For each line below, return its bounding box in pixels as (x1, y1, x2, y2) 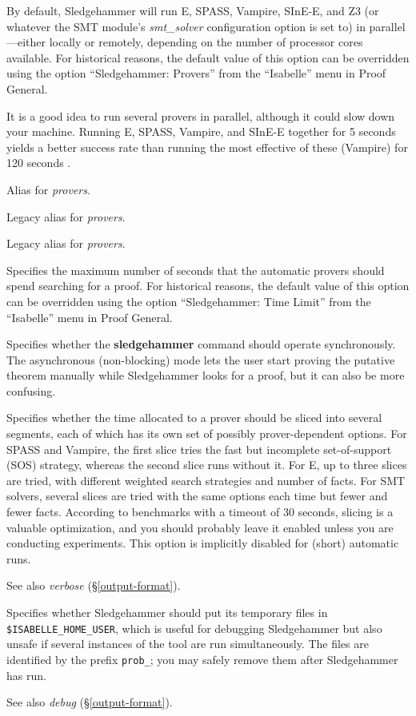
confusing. (6, 382, 56, 399)
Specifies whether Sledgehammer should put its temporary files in (6, 604, 328, 620)
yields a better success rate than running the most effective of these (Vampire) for (6, 138, 408, 155)
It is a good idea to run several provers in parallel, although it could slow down (6, 107, 395, 124)
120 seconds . (6, 154, 71, 171)
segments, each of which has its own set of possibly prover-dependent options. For (6, 425, 407, 442)
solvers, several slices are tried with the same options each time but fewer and (6, 487, 388, 504)
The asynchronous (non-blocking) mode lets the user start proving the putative (6, 351, 395, 368)
